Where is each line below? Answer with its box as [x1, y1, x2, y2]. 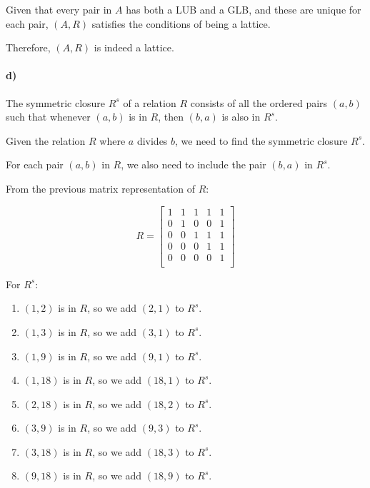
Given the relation [6, 133, 86, 148]
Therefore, [6, 40, 51, 55]
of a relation [123, 95, 176, 110]
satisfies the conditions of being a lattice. [91, 16, 271, 31]
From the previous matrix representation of [6, 181, 196, 195]
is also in [221, 109, 261, 124]
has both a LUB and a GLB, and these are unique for [126, 2, 361, 16]
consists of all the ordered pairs [190, 95, 328, 110]
